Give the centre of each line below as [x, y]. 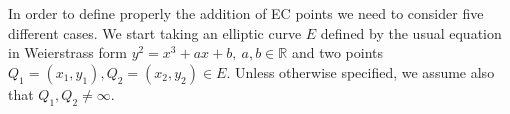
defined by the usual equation [411, 32]
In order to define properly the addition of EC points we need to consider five [246, 13]
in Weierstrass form [67, 52]
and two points [337, 52]
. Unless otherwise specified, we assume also [360, 71]
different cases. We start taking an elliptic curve [155, 32]
